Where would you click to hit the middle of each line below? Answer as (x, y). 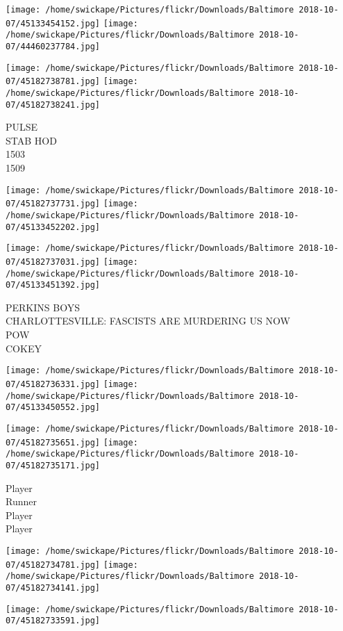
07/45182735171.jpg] (53, 465)
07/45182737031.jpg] (53, 262)
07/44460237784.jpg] (53, 46)
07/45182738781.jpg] (53, 82)
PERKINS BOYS (43, 307)
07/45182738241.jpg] (53, 105)
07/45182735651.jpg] (53, 442)
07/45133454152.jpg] (53, 23)
